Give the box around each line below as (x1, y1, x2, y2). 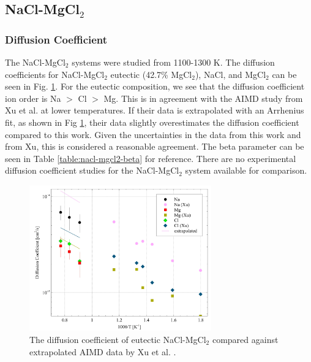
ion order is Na (5, 91, 61, 104)
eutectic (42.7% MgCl (110, 67, 192, 80)
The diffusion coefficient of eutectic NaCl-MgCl (29, 333, 206, 345)
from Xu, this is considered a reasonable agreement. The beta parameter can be (5, 140, 304, 153)
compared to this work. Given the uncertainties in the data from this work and (5, 128, 301, 141)
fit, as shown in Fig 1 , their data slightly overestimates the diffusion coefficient (5, 115, 299, 128)
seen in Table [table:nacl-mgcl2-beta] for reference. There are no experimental (5, 152, 296, 164)
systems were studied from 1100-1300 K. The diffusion (72, 56, 275, 68)
